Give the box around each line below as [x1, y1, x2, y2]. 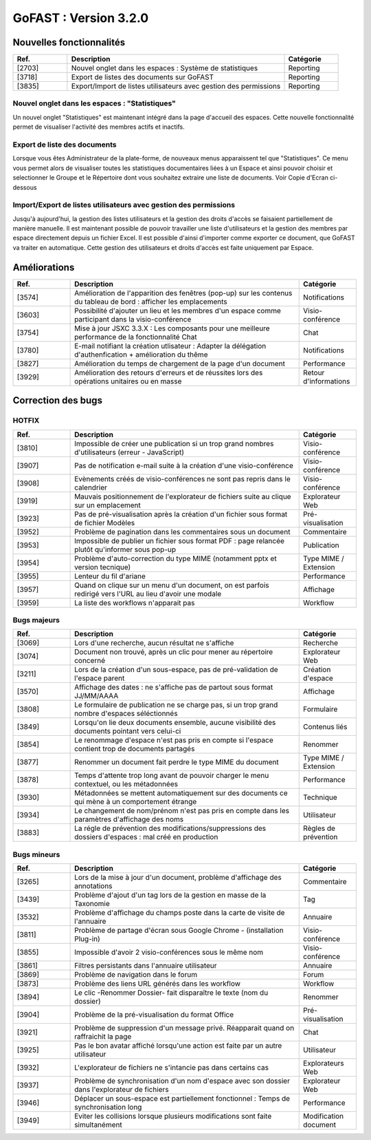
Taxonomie [74, 899, 110, 908]
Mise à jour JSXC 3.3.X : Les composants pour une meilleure [74, 324, 271, 333]
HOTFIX [12, 416, 40, 425]
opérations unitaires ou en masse [74, 376, 182, 386]
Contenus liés [303, 722, 348, 732]
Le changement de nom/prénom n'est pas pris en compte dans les [74, 806, 290, 816]
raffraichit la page [74, 1032, 132, 1041]
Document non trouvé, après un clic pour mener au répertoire [74, 647, 273, 657]
